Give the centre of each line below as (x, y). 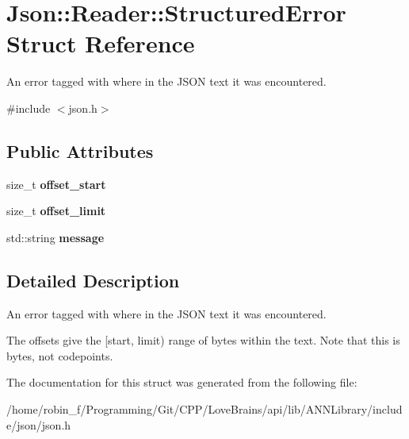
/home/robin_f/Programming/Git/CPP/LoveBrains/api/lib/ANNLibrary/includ (204, 409)
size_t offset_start (56, 184)
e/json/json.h (39, 424)
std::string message (55, 237)
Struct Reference (101, 43)
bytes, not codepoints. (60, 355)
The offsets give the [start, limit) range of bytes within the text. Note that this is (203, 340)
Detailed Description (93, 280)
